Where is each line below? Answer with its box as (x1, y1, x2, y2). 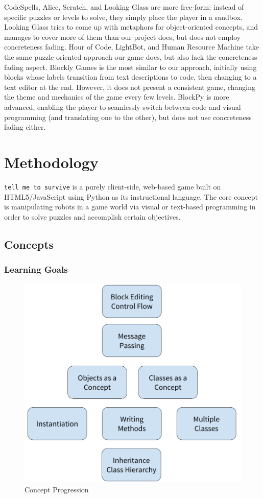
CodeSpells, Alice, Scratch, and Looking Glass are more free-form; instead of (4, 2, 244, 12)
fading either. (4, 122, 46, 132)
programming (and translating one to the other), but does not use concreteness (4, 111, 252, 122)
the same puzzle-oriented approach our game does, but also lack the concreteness (4, 51, 257, 62)
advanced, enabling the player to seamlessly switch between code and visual (4, 101, 241, 112)
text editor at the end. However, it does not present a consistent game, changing (4, 81, 255, 92)
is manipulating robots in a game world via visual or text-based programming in (4, 201, 256, 212)
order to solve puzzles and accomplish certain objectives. (4, 211, 181, 222)
